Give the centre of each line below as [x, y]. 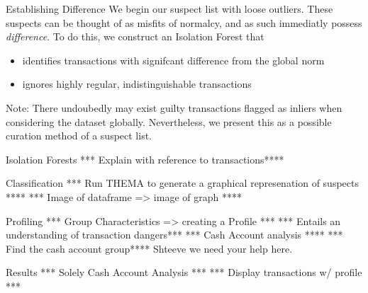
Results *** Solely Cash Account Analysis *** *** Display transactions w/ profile [184, 272]
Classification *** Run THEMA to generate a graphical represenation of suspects [182, 183]
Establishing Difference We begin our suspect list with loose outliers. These [169, 8]
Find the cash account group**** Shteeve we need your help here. [149, 248]
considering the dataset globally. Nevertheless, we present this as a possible [169, 121]
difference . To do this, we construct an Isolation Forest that [135, 36]
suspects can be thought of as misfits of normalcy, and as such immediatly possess [184, 22]
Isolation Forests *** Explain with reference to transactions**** [145, 159]
